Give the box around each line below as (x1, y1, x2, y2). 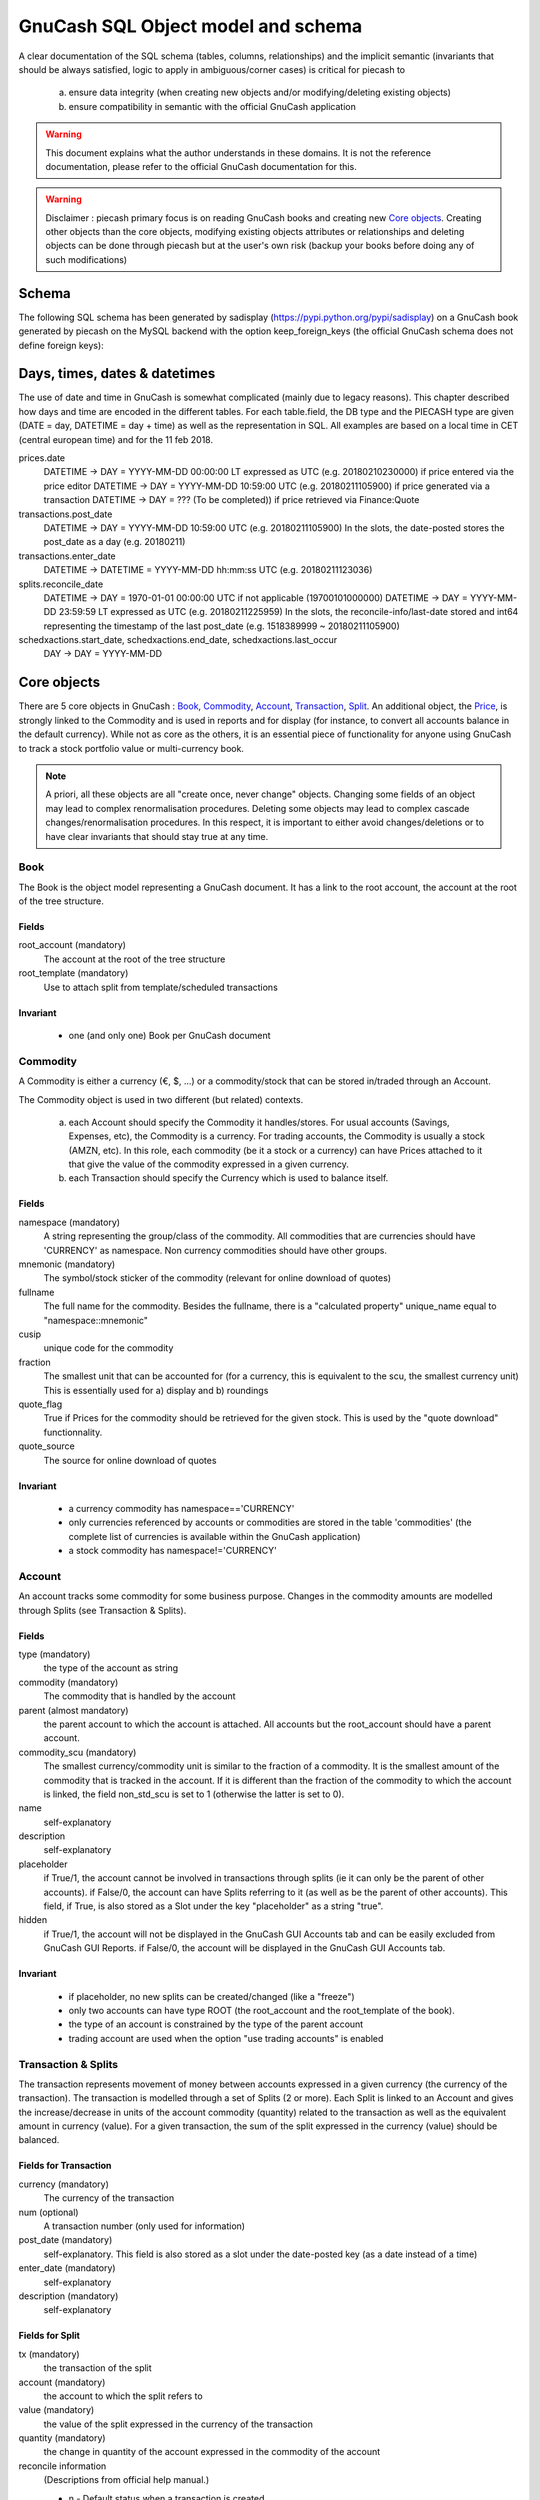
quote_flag (18, 1398, 63, 1410)
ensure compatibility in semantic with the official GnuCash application (68, 100, 357, 112)
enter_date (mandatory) (18, 2262, 116, 2274)
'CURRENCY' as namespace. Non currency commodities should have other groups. (43, 1244, 387, 1256)
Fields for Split (18, 2330, 80, 2342)
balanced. (18, 2134, 60, 2146)
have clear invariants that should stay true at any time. (45, 830, 269, 842)
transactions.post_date (18, 508, 113, 520)
